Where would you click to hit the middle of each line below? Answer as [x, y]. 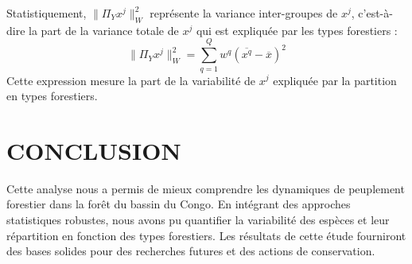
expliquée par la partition [335, 80]
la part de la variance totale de [104, 30]
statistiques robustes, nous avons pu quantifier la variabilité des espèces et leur [198, 220]
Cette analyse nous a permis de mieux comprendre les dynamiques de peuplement [206, 188]
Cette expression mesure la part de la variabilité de [131, 80]
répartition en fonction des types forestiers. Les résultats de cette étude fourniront [206, 235]
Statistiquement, [47, 13]
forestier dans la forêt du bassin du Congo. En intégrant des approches [179, 204]
